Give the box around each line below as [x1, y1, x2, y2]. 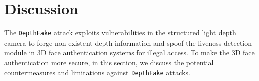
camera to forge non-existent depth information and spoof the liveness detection [4, 37, 252, 48]
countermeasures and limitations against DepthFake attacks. [4, 67, 190, 77]
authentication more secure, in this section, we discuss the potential [4, 57, 214, 67]
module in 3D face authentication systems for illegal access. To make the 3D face [4, 47, 255, 58]
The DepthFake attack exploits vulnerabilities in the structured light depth [4, 27, 236, 38]
